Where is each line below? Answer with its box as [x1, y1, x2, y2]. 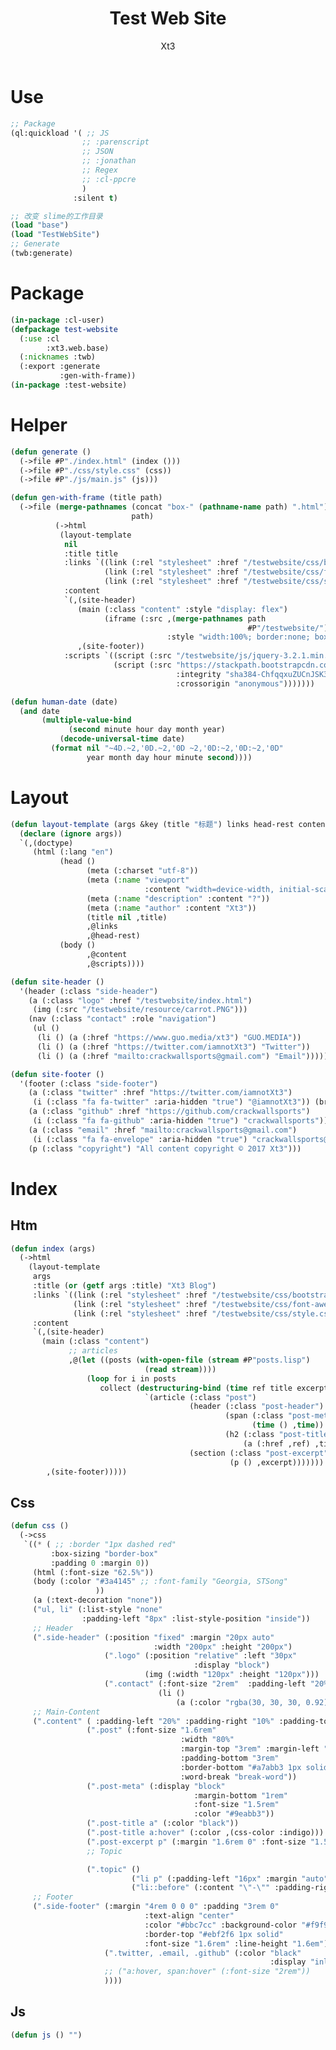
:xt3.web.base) [46, 343, 110, 353]
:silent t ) [73, 193, 118, 203]
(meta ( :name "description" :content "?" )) [86, 893, 271, 904]
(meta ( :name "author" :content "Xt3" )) [86, 903, 257, 913]
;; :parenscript [81, 137, 150, 147]
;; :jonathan [81, 156, 137, 166]
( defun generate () [10, 447, 92, 457]
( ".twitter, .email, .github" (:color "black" [104, 1948, 302, 1958]
